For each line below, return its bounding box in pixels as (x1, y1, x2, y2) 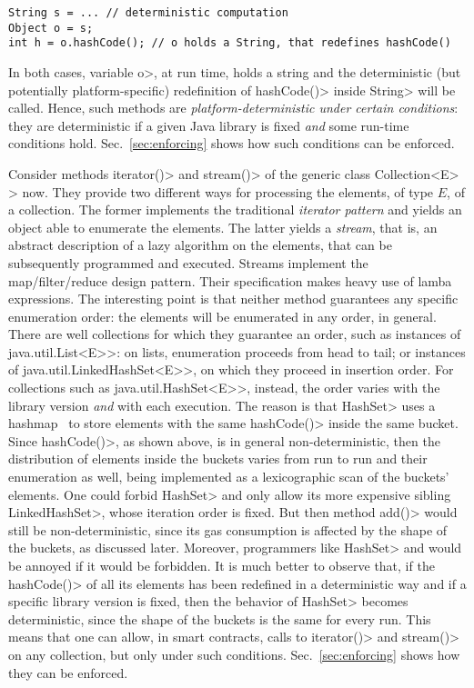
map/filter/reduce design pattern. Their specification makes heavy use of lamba (8, 271, 452, 290)
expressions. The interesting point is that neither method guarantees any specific (8, 289, 459, 308)
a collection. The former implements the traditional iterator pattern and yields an (8, 200, 462, 219)
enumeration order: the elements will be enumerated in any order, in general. (8, 306, 437, 325)
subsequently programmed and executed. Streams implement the (8, 253, 368, 272)
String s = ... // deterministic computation (8, 6, 288, 19)
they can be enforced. (8, 663, 128, 682)
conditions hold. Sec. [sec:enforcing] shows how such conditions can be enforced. (8, 134, 455, 153)
